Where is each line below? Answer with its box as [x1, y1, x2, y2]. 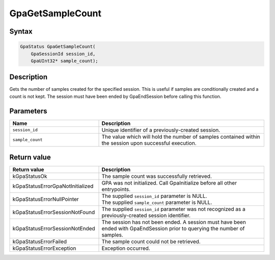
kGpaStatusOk [12, 173, 48, 180]
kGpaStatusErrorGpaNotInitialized [12, 183, 94, 190]
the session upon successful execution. [101, 139, 197, 146]
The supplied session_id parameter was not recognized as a [101, 205, 245, 213]
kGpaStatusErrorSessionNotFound [12, 209, 95, 216]
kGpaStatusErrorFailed [12, 238, 67, 245]
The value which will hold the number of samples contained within [101, 133, 260, 140]
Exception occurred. [101, 245, 150, 252]
